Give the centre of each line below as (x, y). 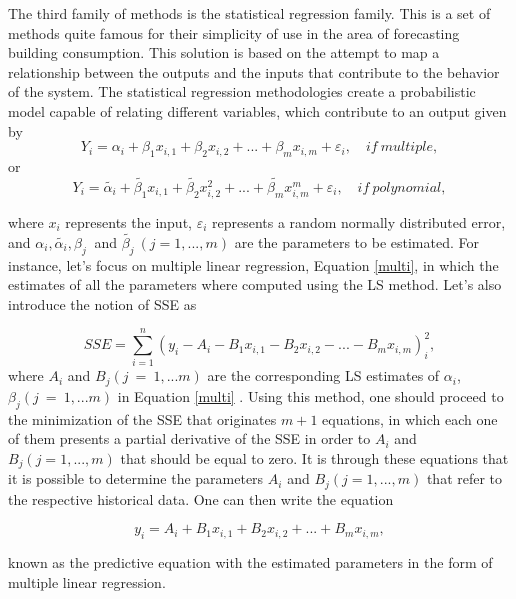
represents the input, (128, 221)
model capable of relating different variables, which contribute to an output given (257, 110)
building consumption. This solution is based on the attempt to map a (224, 52)
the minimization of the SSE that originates (142, 418)
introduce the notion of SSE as (102, 303)
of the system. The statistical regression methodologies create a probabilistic (242, 91)
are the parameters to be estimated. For (356, 241)
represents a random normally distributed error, (359, 221)
